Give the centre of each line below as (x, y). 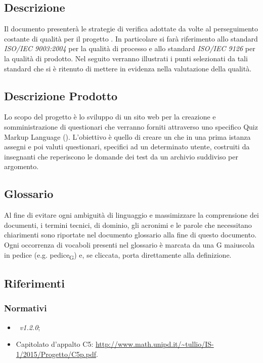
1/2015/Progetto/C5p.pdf (56, 354)
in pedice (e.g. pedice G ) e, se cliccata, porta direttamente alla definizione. (118, 255)
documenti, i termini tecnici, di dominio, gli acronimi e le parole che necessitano (128, 225)
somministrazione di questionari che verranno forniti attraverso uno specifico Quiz (131, 126)
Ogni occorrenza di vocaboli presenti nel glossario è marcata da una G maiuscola (129, 244)
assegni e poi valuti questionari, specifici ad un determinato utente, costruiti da (127, 147)
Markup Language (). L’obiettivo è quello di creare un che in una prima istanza (127, 136)
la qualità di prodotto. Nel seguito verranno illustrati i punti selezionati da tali (126, 58)
